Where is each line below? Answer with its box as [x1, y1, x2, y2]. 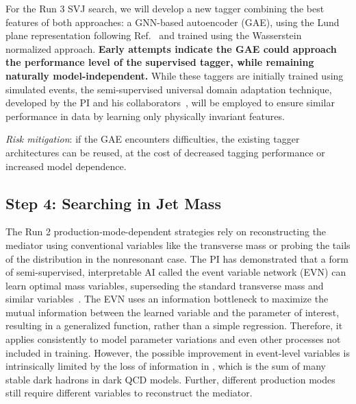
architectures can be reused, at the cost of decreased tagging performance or [5, 145, 325, 159]
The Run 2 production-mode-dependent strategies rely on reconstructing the [5, 224, 327, 239]
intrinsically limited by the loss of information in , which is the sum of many [5, 359, 326, 373]
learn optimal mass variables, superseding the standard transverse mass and [5, 278, 324, 292]
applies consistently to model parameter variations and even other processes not [5, 332, 341, 346]
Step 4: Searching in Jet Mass [5, 192, 221, 213]
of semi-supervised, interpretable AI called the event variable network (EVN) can [5, 265, 346, 279]
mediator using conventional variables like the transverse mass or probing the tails [5, 237, 351, 252]
